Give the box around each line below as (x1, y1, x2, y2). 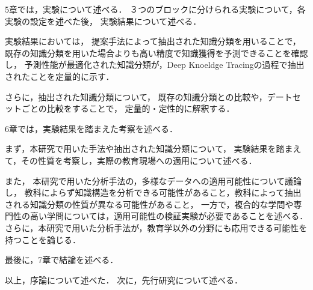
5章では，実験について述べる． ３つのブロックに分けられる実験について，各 (5, 3, 306, 15)
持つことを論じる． (5, 233, 81, 246)
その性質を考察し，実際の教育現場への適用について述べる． (21, 154, 257, 166)
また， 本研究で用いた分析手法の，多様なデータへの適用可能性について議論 (5, 174, 302, 187)
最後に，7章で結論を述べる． (5, 253, 119, 266)
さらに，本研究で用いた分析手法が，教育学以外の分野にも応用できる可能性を (5, 221, 308, 234)
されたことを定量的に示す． (5, 70, 114, 82)
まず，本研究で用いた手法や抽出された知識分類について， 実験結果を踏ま (5, 142, 293, 155)
